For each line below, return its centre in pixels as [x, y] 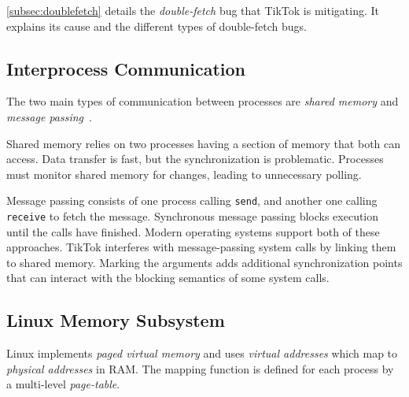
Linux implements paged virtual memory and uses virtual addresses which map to [202, 353]
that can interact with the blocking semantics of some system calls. [168, 278]
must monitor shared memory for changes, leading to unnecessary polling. [184, 174]
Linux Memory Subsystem [116, 320]
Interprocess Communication [126, 68]
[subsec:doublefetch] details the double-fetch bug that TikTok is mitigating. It [193, 10]
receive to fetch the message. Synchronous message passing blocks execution [193, 216]
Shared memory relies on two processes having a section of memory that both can [204, 143]
